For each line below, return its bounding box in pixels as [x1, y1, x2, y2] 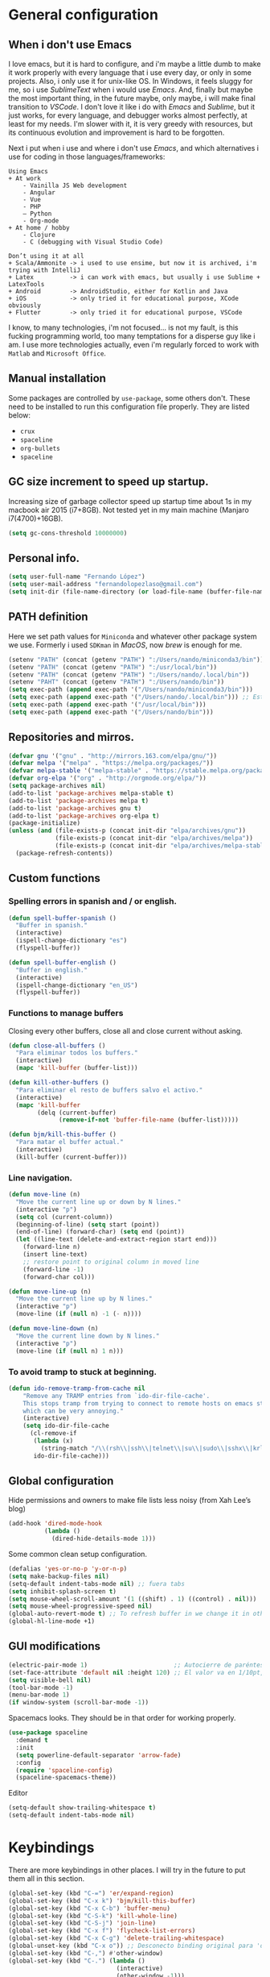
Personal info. [8, 551, 80, 565]
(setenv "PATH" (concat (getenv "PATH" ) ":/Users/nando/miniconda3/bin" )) [8, 656, 264, 664]
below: [8, 410, 31, 420]
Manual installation [8, 372, 107, 385]
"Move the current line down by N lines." [15, 1332, 160, 1340]
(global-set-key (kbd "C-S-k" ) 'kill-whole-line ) [8, 1912, 178, 1920]
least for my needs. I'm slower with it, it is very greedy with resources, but [8, 119, 253, 128]
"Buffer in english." [15, 966, 88, 974]
